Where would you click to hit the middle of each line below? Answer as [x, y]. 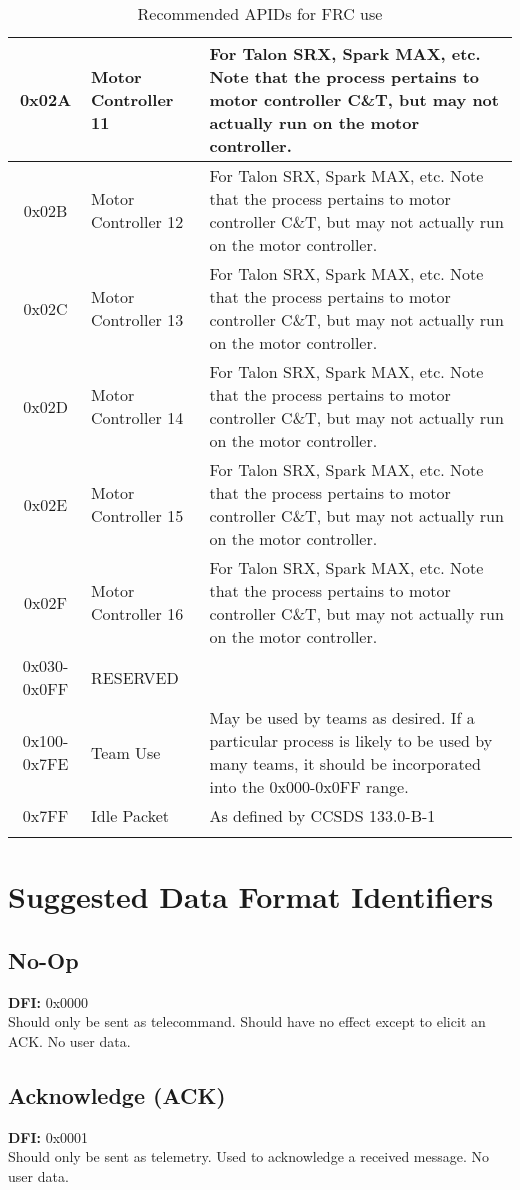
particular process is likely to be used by [351, 740]
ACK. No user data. [69, 1040]
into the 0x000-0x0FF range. [309, 786]
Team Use [126, 752]
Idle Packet [130, 815]
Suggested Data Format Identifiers [251, 896]
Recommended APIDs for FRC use [260, 13]
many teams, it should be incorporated [345, 763]
